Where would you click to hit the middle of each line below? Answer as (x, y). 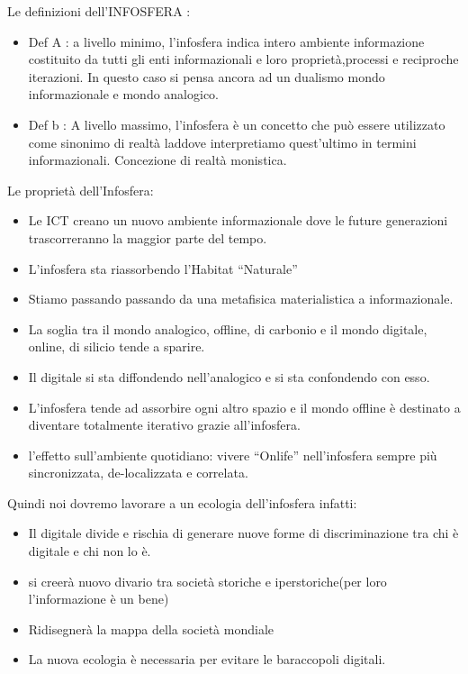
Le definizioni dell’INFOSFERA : (99, 11)
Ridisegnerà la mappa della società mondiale (151, 628)
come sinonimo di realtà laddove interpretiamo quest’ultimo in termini (222, 142)
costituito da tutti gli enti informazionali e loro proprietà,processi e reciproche (243, 59)
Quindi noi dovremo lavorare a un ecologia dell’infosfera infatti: (182, 502)
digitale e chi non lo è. (90, 551)
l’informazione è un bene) (99, 599)
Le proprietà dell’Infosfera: (81, 190)
